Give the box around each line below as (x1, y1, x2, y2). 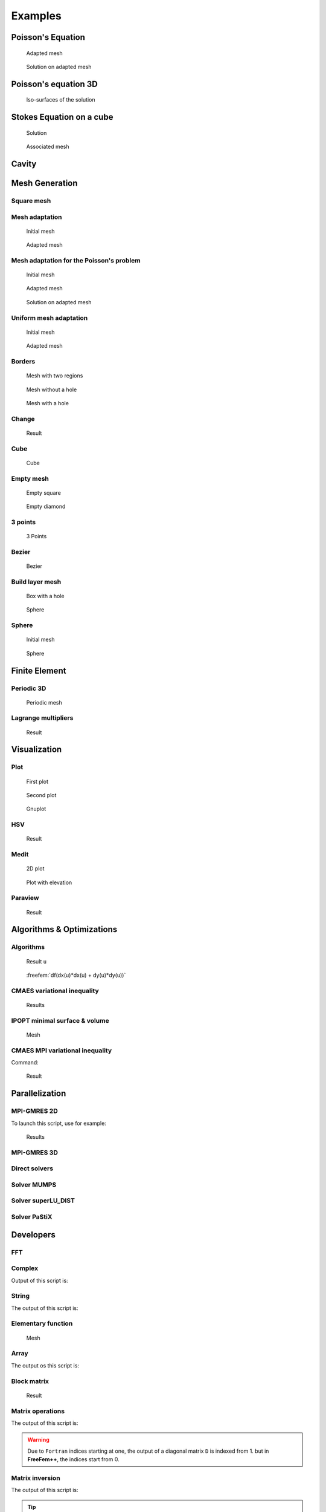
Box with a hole (26, 593, 65, 600)
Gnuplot (26, 805, 46, 813)
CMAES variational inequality (11, 986, 99, 995)
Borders (11, 357, 36, 365)
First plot (26, 778, 48, 785)
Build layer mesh (11, 578, 62, 586)
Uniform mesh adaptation (11, 313, 88, 322)
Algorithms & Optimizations (11, 924, 118, 934)
